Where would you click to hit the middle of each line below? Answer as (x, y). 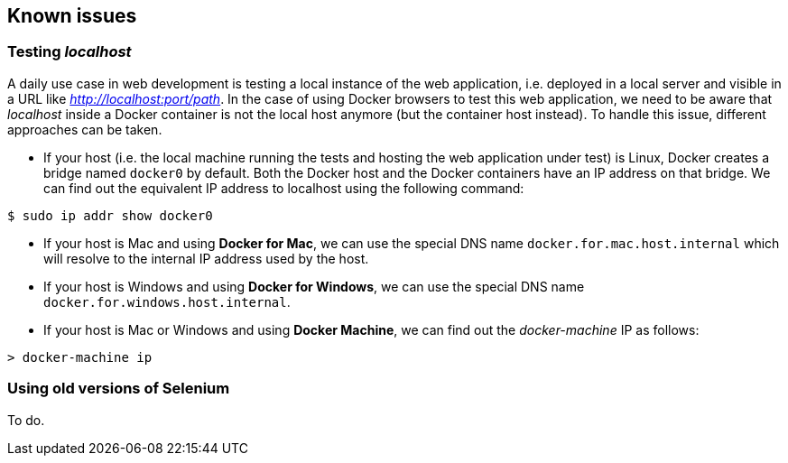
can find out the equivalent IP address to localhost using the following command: (284, 188)
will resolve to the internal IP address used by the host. (206, 258)
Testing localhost (70, 52)
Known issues (72, 16)
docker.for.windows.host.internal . (167, 301)
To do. (26, 420)
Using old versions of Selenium (119, 389)
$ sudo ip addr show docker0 (110, 215)
